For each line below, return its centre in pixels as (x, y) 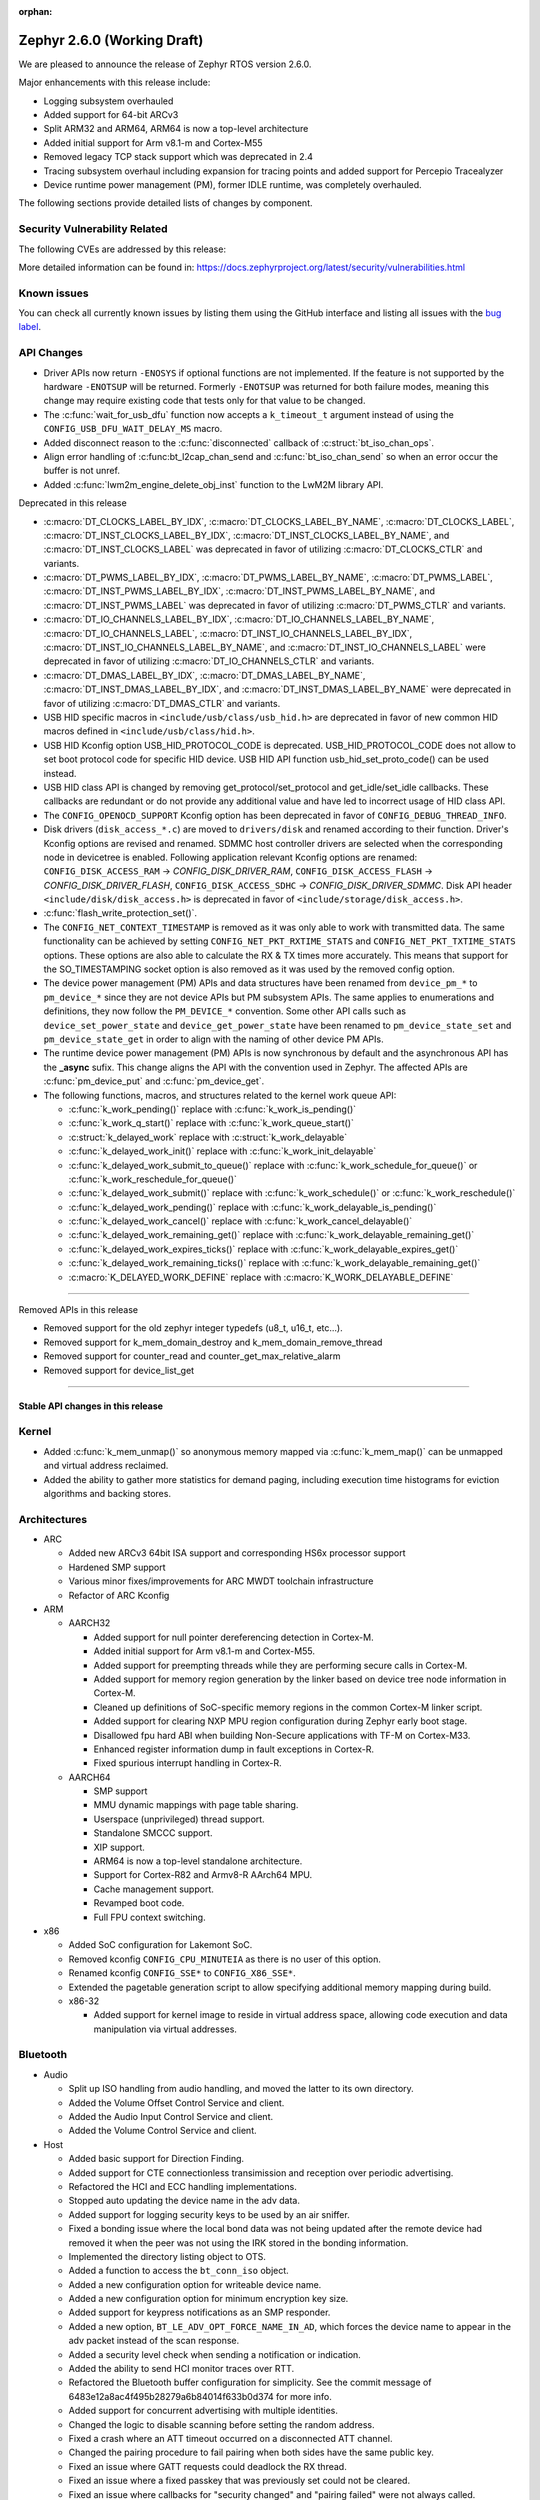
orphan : (35, 11)
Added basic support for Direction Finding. (156, 2159)
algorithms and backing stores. (107, 1493)
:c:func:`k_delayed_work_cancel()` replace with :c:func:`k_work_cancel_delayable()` (240, 1221)
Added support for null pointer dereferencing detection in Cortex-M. (233, 1637)
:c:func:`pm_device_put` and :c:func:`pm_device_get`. (154, 1081)
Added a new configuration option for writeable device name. (195, 2284)
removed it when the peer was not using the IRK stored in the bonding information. (238, 2242)
